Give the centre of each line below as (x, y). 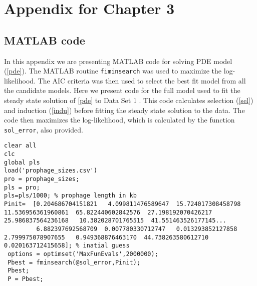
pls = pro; (22, 187)
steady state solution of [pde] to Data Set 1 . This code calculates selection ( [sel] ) (129, 100)
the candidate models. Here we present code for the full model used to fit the (122, 90)
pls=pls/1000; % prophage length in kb (70, 196)
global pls (22, 162)
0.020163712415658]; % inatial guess (67, 246)
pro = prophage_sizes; (42, 179)
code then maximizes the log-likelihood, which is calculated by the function (119, 120)
